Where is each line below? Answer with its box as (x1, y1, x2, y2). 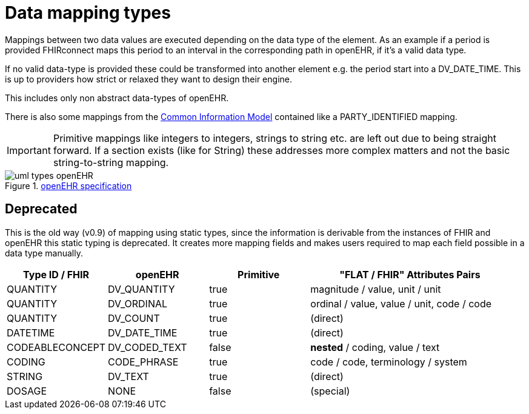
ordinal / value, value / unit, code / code (310, 297, 491, 310)
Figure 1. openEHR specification (5, 180, 132, 191)
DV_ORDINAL (108, 297, 168, 310)
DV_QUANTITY (108, 282, 175, 295)
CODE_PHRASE (108, 355, 179, 368)
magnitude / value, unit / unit (310, 282, 441, 295)
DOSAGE (7, 384, 47, 397)
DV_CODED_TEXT (108, 341, 187, 353)
